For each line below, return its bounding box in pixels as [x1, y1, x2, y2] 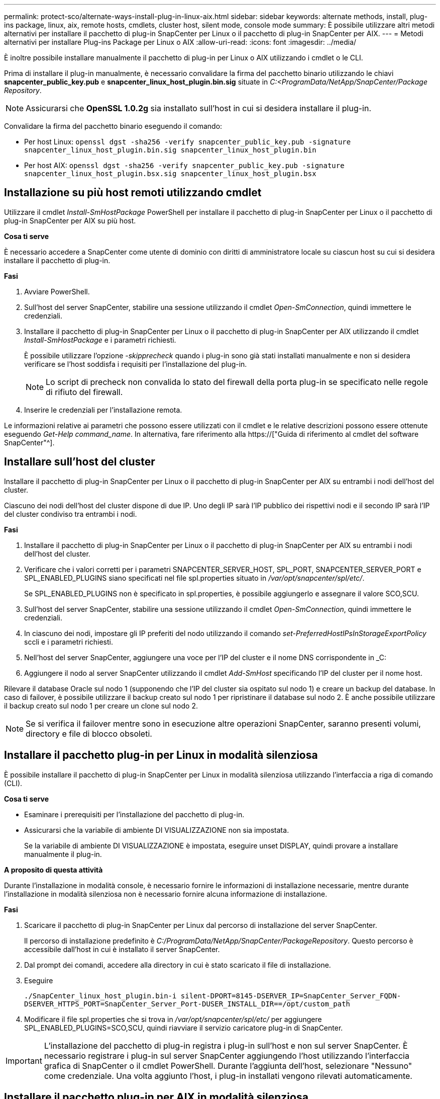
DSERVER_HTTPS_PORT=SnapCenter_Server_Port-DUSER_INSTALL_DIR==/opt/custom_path [24, 999, 351, 1008]
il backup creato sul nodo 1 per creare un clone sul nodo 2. [4, 701, 198, 710]
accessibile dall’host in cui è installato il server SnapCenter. [24, 945, 220, 954]
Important [6, 1055, 42, 1066]
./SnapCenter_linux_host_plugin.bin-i [24, 991, 177, 1000]
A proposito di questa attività [4, 865, 103, 874]
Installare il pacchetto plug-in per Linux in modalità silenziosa [4, 749, 318, 762]
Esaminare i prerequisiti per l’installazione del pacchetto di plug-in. [24, 810, 245, 819]
